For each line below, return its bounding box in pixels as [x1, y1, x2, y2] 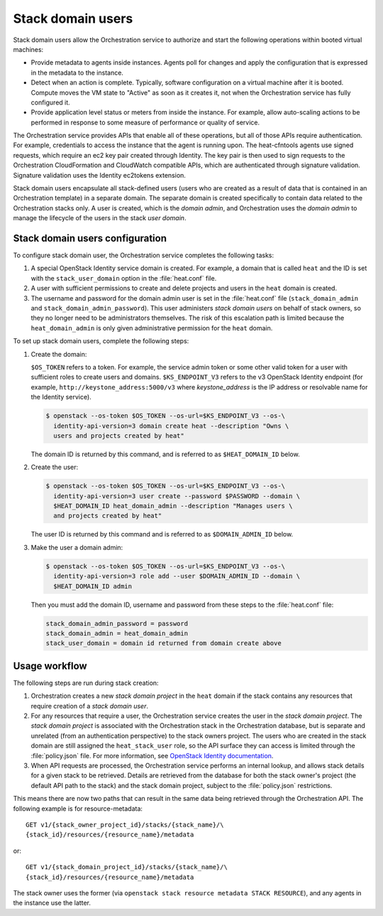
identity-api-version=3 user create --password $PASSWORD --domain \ [53, 492, 301, 500]
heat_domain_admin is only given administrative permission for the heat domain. [30, 323, 273, 332]
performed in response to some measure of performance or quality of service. [30, 118, 260, 126]
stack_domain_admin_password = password [45, 619, 188, 627]
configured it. [30, 98, 70, 107]
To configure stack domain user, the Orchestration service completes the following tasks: [13, 251, 274, 259]
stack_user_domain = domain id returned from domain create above [45, 640, 282, 647]
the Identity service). [30, 393, 91, 402]
